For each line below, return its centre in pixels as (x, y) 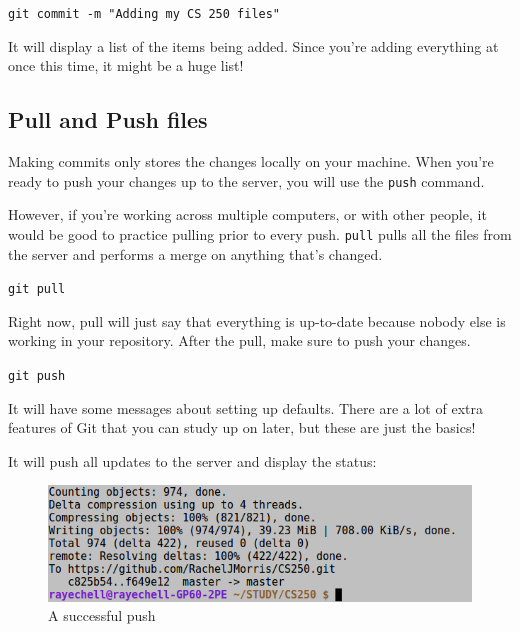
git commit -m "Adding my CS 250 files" (144, 14)
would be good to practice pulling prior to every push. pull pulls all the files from (260, 233)
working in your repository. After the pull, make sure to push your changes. (239, 340)
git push (37, 375)
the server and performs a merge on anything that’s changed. (195, 253)
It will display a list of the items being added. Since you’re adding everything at (253, 45)
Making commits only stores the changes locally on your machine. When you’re (251, 161)
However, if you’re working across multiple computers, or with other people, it (247, 214)
